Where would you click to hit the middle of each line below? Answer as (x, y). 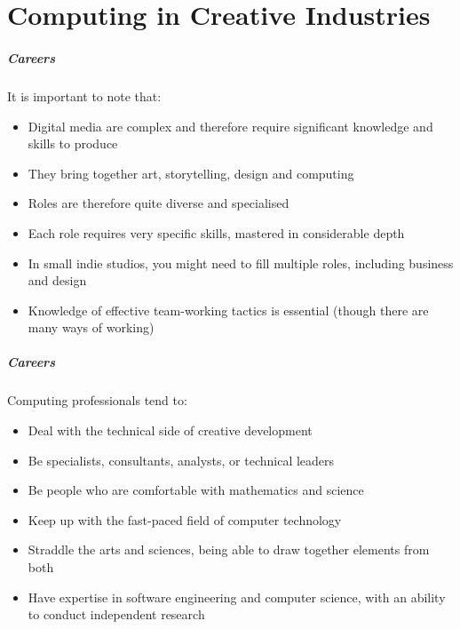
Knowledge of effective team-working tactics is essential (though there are (228, 310)
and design (57, 280)
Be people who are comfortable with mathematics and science (196, 490)
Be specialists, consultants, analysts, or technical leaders (181, 460)
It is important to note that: (84, 96)
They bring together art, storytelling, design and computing (191, 173)
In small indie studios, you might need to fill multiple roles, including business (241, 263)
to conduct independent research (116, 614)
